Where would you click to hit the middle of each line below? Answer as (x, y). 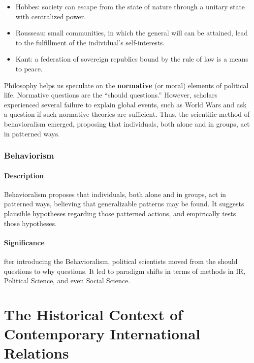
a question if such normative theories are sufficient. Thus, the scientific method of (127, 114)
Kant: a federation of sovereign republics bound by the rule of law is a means (132, 59)
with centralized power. (51, 16)
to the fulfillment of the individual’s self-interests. (90, 42)
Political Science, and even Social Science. (67, 280)
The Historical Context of (93, 314)
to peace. (29, 68)
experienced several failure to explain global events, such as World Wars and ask (125, 104)
